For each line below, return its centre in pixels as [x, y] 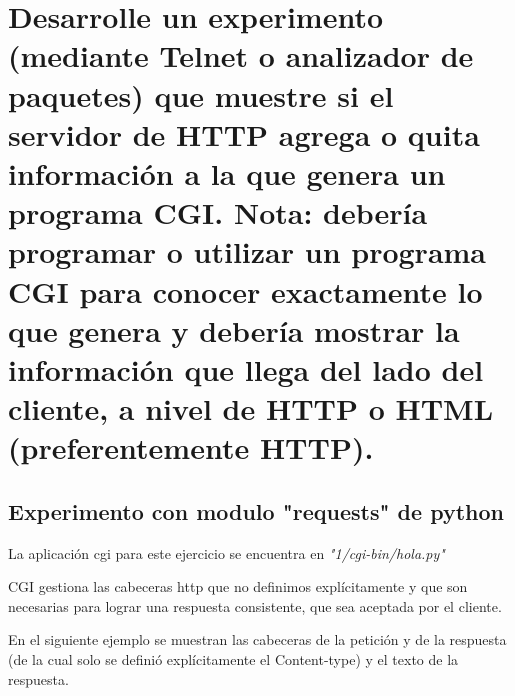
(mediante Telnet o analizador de [241, 55]
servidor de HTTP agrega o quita [244, 133]
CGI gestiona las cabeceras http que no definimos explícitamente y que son [238, 586]
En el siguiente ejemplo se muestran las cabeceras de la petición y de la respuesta [257, 639]
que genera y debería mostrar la [234, 329]
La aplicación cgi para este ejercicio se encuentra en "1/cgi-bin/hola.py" [226, 552]
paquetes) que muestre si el [201, 94]
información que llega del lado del [246, 368]
